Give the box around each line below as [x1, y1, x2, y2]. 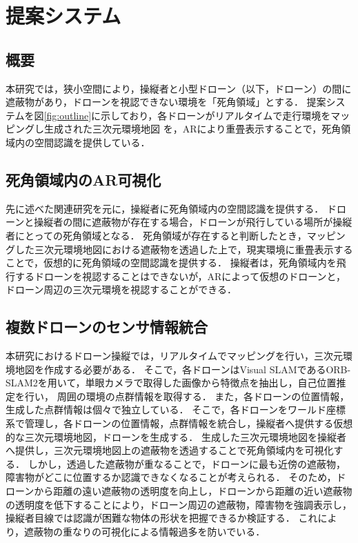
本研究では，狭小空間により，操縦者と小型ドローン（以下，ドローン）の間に [6, 81, 352, 95]
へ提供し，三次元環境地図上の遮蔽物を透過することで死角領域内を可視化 [6, 443, 334, 457]
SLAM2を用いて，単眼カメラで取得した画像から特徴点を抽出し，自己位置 [6, 375, 337, 390]
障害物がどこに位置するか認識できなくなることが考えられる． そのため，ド [6, 470, 346, 484]
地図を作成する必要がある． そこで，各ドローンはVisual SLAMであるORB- [14, 362, 351, 376]
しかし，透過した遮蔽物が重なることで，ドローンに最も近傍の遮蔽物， [28, 456, 346, 471]
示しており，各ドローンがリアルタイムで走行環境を [101, 108, 331, 122]
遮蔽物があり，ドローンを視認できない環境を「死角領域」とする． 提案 [6, 95, 326, 109]
